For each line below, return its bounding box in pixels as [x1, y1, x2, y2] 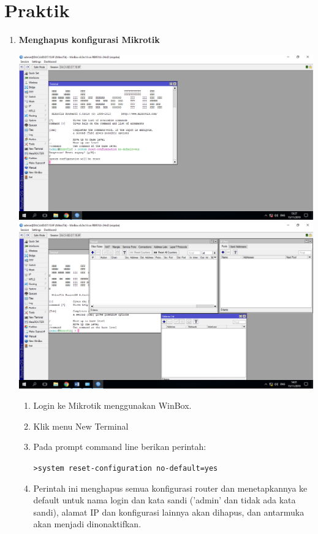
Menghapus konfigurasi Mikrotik [18, 33, 160, 46]
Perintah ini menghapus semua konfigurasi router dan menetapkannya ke [33, 481, 308, 494]
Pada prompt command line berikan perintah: [33, 440, 206, 453]
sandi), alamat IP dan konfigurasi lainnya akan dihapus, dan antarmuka [33, 505, 305, 518]
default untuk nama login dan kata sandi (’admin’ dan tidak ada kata [33, 493, 296, 506]
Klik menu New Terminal [33, 419, 129, 432]
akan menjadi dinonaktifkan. [33, 517, 142, 530]
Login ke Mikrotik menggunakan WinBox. [33, 399, 192, 412]
